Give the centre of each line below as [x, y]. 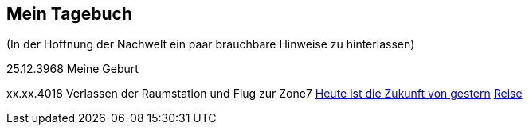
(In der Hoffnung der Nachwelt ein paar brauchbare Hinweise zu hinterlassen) [211, 44]
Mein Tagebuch [70, 14]
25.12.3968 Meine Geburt [72, 69]
